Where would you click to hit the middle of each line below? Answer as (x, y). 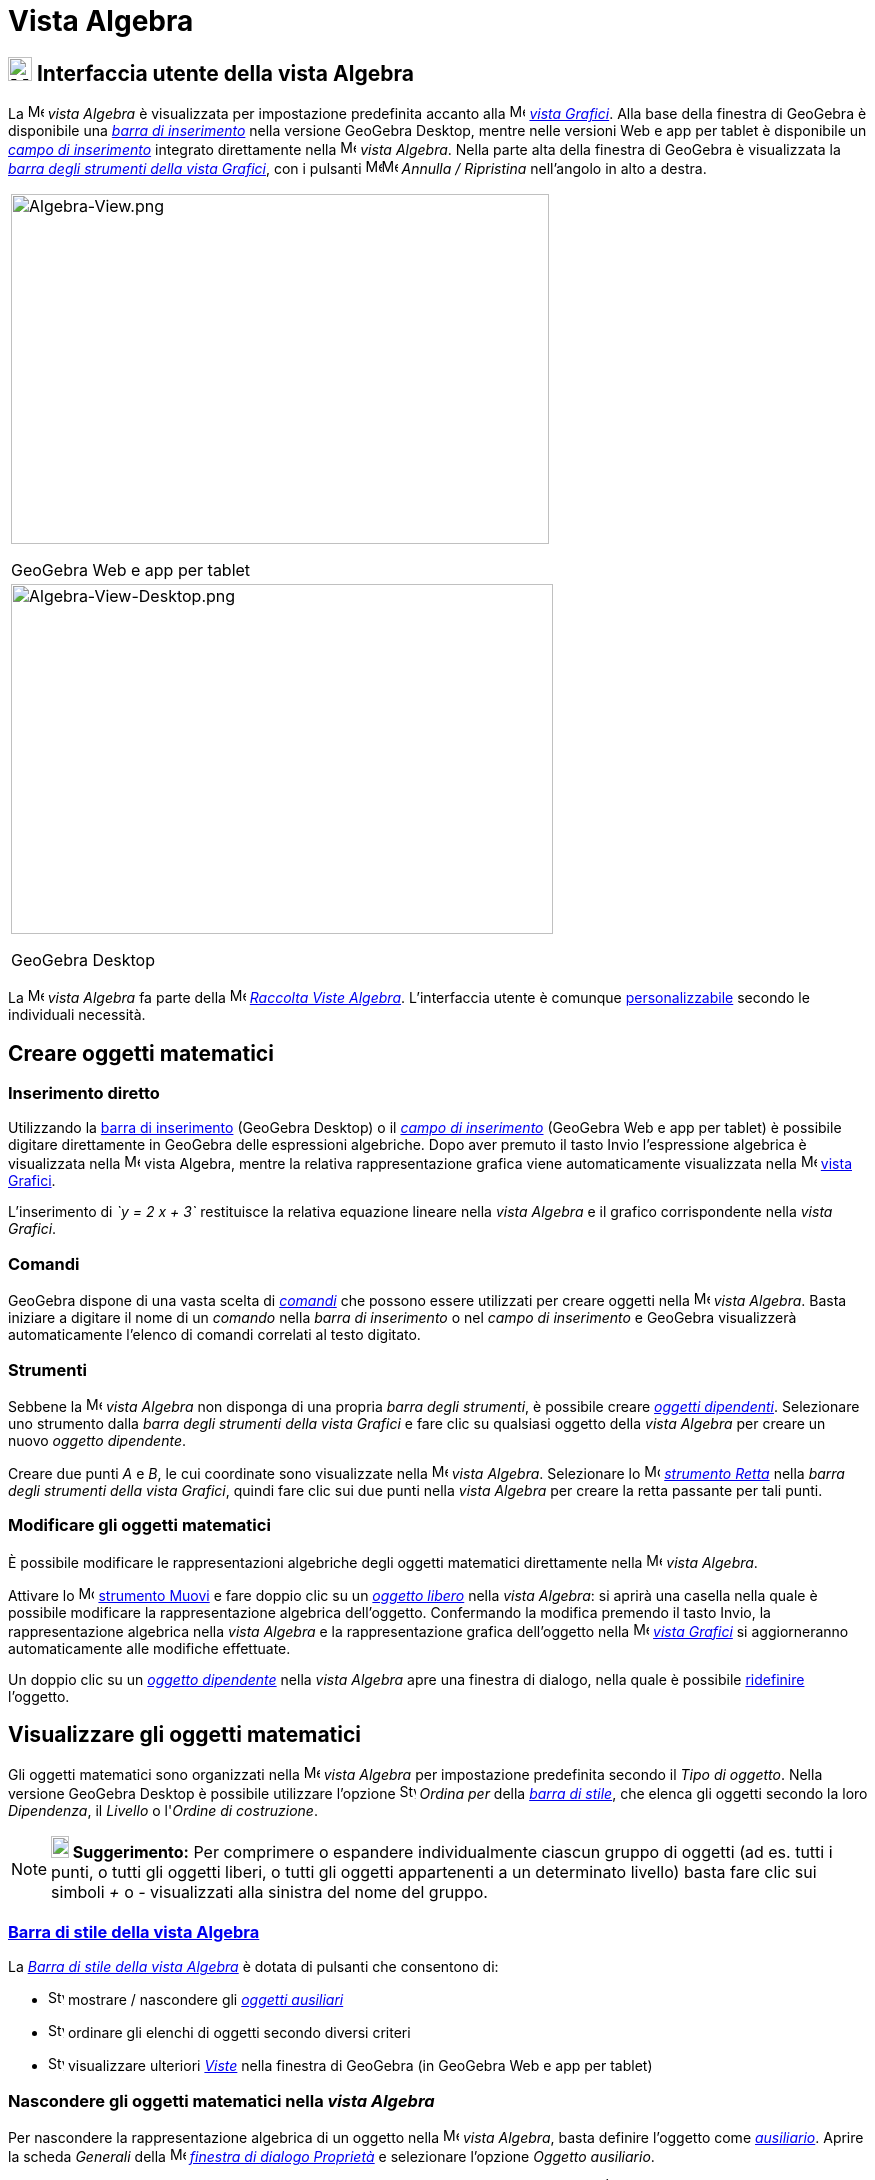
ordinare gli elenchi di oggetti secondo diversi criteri (239, 2033)
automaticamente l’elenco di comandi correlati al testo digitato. (214, 1335)
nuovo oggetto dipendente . (97, 1440)
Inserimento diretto (84, 1093)
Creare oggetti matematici (141, 1053)
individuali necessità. (77, 1015)
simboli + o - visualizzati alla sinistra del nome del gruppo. (269, 1892)
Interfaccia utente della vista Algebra (225, 73)
